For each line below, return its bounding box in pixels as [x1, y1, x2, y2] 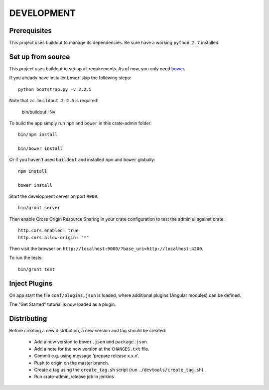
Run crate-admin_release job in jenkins [34, 374, 114, 380]
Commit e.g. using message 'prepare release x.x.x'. [34, 353, 139, 359]
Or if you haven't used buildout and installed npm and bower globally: [9, 157, 155, 163]
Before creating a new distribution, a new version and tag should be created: [9, 327, 166, 333]
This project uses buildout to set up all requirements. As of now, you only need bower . [9, 65, 186, 72]
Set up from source [9, 52, 70, 61]
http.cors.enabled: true [18, 228, 79, 234]
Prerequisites [9, 26, 52, 35]
